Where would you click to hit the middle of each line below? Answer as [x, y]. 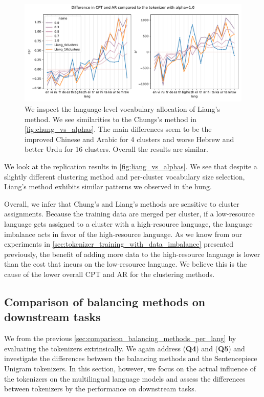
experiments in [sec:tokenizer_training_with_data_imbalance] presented [119, 244]
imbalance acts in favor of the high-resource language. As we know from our [123, 234]
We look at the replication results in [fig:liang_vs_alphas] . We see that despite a [131, 166]
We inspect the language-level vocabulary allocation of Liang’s [122, 109]
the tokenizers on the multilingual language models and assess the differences [125, 378]
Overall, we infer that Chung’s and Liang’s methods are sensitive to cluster [122, 203]
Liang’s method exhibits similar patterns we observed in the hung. [108, 186]
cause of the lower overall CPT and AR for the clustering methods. [109, 274]
